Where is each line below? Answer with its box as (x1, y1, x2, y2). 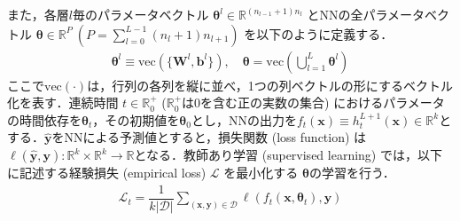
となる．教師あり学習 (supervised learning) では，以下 (134, 146, 442, 163)
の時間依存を (7, 110, 82, 129)
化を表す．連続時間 (7, 93, 119, 112)
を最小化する (223, 163, 299, 181)
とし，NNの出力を (191, 110, 297, 129)
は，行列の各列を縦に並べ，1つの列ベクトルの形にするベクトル (87, 75, 453, 94)
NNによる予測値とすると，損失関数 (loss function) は (64, 128, 367, 146)
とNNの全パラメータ (307, 5, 425, 23)
